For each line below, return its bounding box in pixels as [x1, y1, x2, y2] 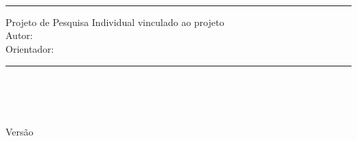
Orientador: [5, 41, 54, 55]
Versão [5, 125, 34, 139]
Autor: [5, 28, 33, 42]
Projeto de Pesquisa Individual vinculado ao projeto [5, 14, 224, 29]
